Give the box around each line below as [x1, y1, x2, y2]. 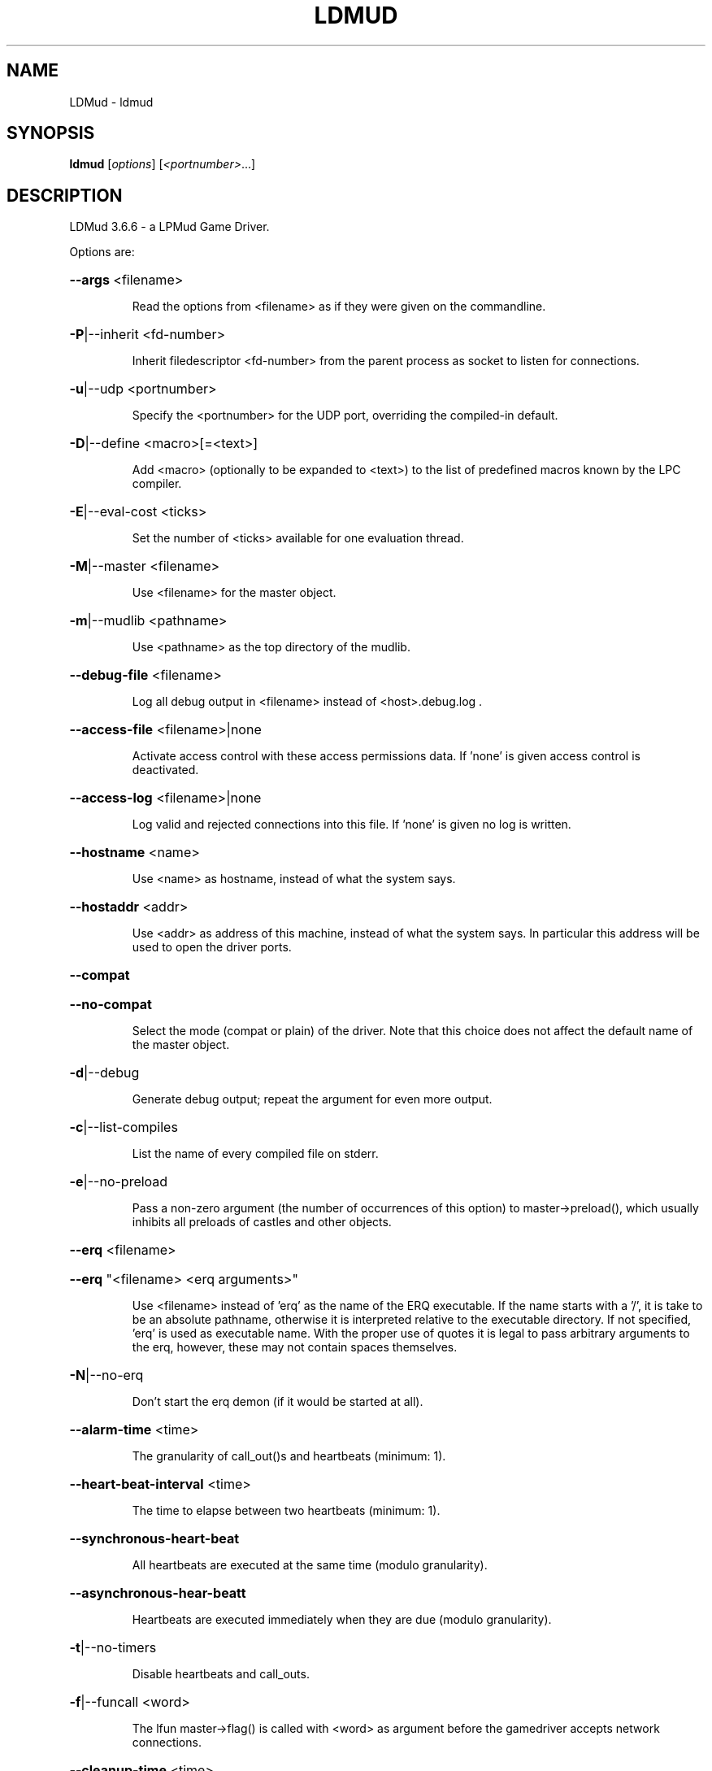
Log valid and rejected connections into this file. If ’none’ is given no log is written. [132, 817, 571, 832]
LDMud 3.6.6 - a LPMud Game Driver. [69, 220, 270, 234]
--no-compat [69, 996, 152, 1013]
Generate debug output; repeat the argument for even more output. [132, 1092, 493, 1107]
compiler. [132, 476, 182, 491]
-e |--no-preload [69, 1173, 168, 1190]
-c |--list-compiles [69, 1119, 178, 1136]
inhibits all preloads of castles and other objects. [132, 1215, 392, 1229]
